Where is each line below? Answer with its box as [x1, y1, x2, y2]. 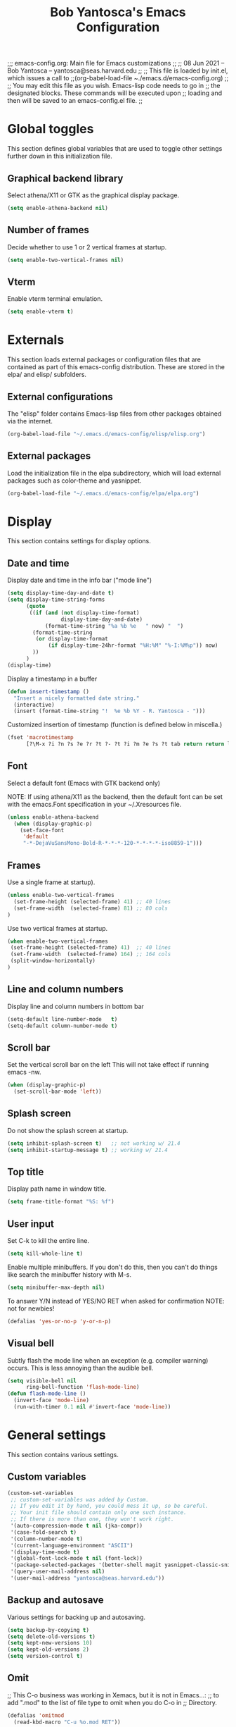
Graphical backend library [7, 172, 124, 184]
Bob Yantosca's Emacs [50, 4, 186, 20]
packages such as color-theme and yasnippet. [7, 476, 142, 485]
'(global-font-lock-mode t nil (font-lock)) [10, 1555, 143, 1562]
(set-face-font [20, 827, 65, 834]
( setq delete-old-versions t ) [7, 1633, 96, 1640]
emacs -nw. [7, 1068, 41, 1077]
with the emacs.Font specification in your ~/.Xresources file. [7, 800, 182, 808]
